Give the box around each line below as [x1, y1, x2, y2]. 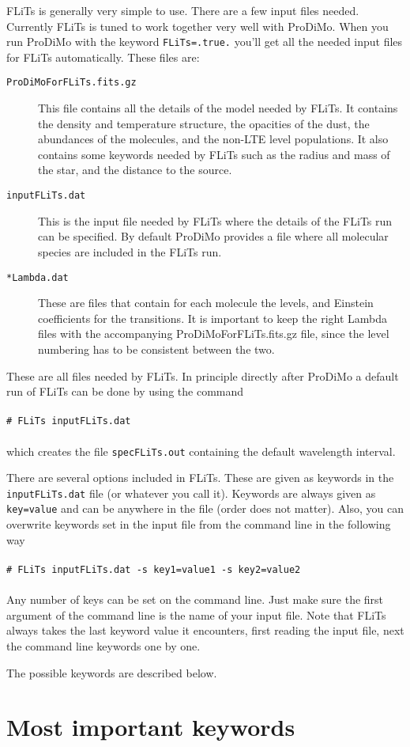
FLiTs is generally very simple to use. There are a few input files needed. [6, 2, 359, 18]
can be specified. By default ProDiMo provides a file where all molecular [38, 228, 389, 245]
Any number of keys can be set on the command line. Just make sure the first [6, 591, 384, 608]
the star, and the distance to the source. [38, 161, 232, 178]
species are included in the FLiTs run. [38, 243, 222, 260]
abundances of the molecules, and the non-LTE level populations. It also [38, 131, 389, 147]
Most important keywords [6, 711, 295, 743]
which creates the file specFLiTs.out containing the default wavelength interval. [6, 442, 396, 459]
